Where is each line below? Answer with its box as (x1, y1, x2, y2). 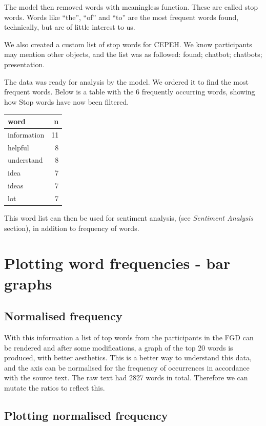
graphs (4, 273, 52, 294)
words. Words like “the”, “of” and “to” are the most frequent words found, (4, 11, 239, 22)
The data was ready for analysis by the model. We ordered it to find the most (4, 76, 249, 87)
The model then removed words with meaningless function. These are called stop (4, 2, 258, 12)
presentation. (4, 59, 45, 69)
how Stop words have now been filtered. (4, 96, 129, 107)
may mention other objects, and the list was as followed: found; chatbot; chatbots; (4, 49, 262, 60)
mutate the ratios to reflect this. (4, 382, 105, 393)
